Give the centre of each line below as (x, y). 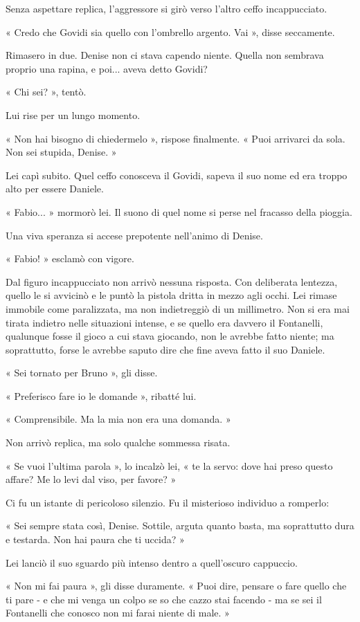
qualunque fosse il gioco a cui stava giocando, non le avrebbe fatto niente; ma (170, 336)
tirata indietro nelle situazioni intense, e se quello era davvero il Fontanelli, (164, 322)
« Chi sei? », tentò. (46, 92)
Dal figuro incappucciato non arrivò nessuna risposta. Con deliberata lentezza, (172, 281)
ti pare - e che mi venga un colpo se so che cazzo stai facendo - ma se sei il (164, 599)
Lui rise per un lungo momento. (73, 115)
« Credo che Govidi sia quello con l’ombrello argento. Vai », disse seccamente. (170, 31)
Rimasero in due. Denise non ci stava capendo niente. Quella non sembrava (165, 55)
